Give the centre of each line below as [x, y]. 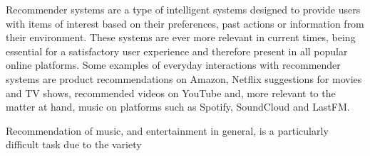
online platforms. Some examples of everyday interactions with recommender [173, 65]
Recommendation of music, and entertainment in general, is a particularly [167, 130]
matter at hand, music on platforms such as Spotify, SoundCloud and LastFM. [178, 107]
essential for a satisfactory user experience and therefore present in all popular [177, 51]
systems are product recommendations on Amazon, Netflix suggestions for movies [184, 78]
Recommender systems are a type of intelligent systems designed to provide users [183, 9]
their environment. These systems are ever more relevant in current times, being [181, 37]
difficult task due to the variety [74, 144]
